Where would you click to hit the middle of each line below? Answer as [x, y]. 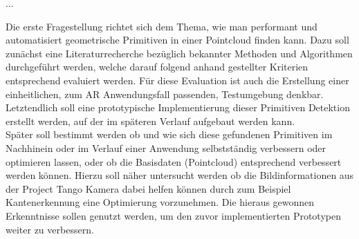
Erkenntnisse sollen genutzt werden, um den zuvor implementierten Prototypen [173, 215]
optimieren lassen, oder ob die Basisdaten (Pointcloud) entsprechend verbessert [174, 161]
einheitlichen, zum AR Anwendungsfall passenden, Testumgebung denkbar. [165, 94]
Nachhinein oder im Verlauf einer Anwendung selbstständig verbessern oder [166, 147]
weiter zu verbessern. [50, 229]
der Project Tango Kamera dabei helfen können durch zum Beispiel [148, 188]
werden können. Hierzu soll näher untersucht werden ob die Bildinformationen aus [180, 175]
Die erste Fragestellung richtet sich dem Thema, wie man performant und [162, 26]
